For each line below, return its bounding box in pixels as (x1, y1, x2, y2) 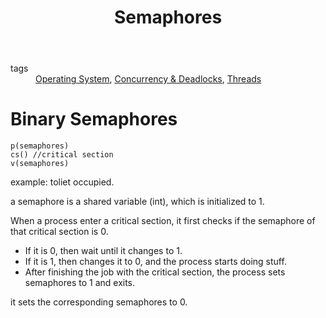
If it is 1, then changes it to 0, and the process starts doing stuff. (24, 256, 287, 268)
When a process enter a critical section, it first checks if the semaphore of (10, 215, 316, 227)
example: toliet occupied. (10, 176, 115, 188)
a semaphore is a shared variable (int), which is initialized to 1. (10, 196, 265, 208)
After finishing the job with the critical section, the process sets (24, 266, 286, 278)
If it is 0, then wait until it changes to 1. (24, 245, 183, 257)
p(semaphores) (10, 141, 70, 151)
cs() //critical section (10, 150, 114, 160)
